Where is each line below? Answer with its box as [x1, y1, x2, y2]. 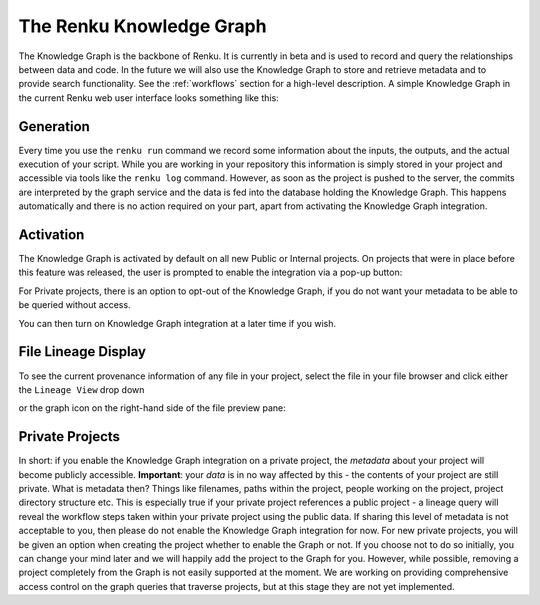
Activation [18, 226, 85, 243]
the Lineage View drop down [18, 383, 145, 395]
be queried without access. [18, 299, 131, 311]
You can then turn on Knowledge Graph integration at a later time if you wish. [18, 317, 337, 329]
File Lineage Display [18, 343, 147, 360]
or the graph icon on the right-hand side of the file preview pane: [18, 402, 287, 414]
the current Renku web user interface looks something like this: [18, 91, 279, 104]
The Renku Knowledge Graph [18, 15, 267, 37]
